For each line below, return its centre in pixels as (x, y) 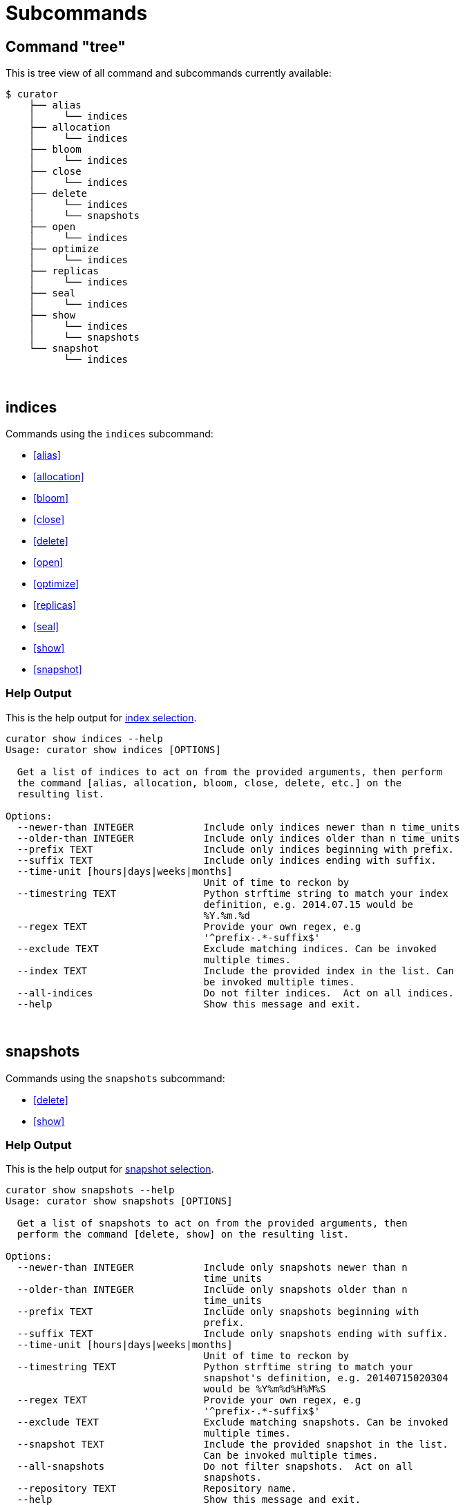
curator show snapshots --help (90, 1190)
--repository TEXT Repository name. (157, 1489)
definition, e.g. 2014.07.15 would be (309, 904)
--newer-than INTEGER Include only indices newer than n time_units (238, 827)
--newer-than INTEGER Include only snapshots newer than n (212, 1268)
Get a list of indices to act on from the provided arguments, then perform (230, 772)
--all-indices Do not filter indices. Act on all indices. (236, 993)
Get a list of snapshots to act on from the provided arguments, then (212, 1223)
